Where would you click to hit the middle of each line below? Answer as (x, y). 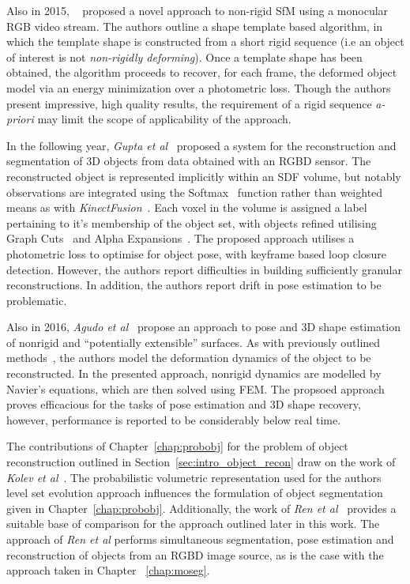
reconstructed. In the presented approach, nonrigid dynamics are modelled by (194, 373)
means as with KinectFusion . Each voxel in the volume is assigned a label (187, 207)
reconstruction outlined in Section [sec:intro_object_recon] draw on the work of (201, 462)
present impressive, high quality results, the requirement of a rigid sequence (189, 103)
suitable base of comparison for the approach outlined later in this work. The (193, 524)
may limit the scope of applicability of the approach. (164, 119)
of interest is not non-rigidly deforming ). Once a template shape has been (184, 57)
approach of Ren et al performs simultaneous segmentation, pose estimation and (200, 539)
